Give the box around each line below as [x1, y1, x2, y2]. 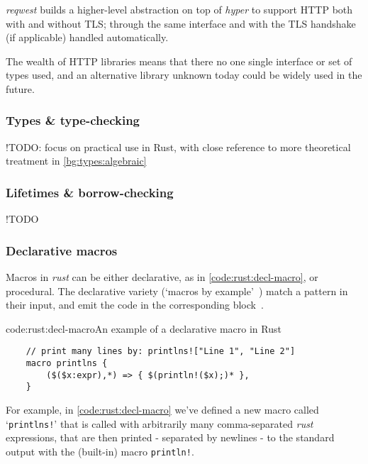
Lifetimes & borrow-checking [6, 183, 174, 201]
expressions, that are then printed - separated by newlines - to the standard [6, 430, 335, 445]
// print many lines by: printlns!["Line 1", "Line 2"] [26, 346, 296, 357]
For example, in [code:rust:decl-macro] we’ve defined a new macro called [6, 402, 319, 416]
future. [6, 81, 35, 96]
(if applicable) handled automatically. [6, 30, 169, 45]
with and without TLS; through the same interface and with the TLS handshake [6, 16, 356, 31]
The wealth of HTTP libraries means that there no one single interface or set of [6, 53, 352, 68]
